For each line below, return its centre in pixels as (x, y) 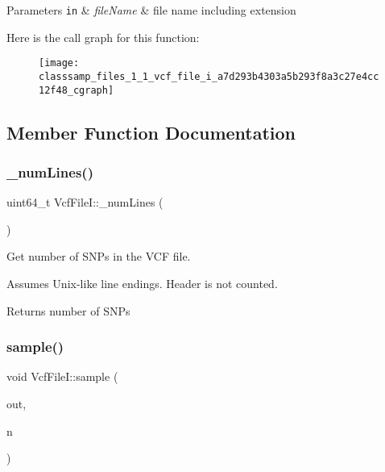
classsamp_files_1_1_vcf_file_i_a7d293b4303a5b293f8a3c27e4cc (209, 76)
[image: (59, 63)
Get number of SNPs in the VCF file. (99, 256)
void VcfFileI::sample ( (62, 376)
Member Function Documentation (151, 132)
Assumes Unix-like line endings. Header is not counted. (142, 283)
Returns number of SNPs (68, 310)
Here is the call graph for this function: (103, 37)
